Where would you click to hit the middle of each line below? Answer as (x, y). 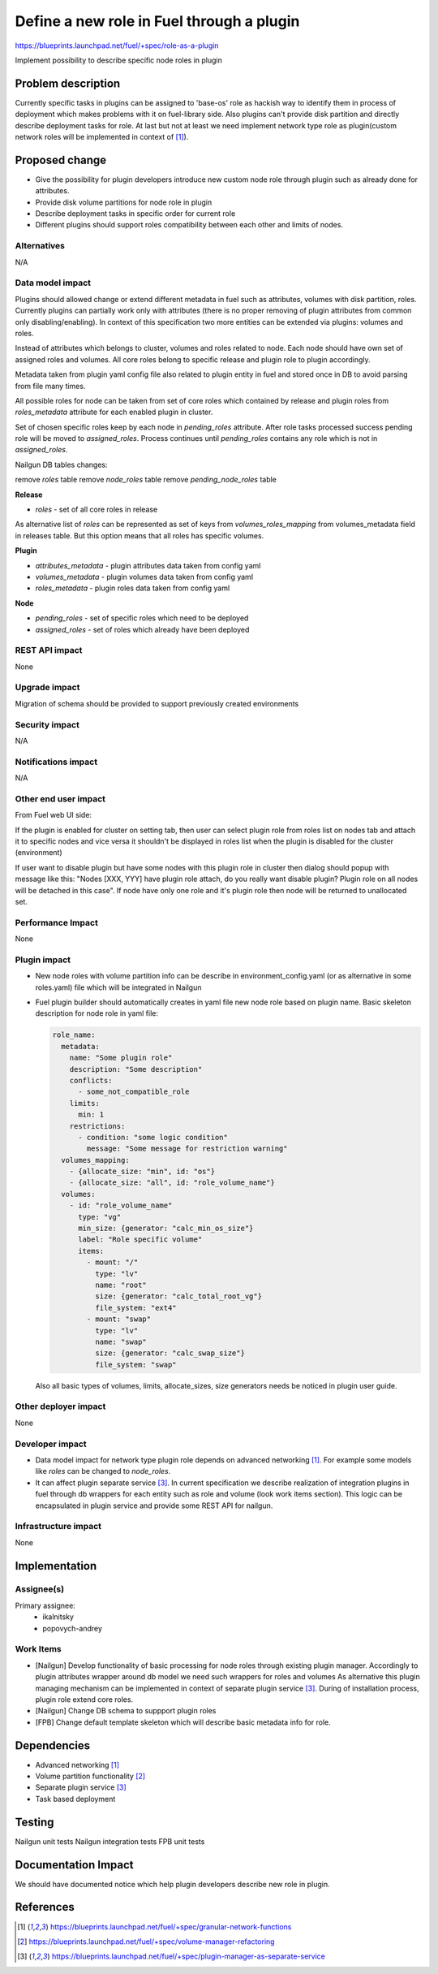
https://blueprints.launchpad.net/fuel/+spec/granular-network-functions (171, 1926)
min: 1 (91, 1115)
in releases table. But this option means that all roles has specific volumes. (140, 535)
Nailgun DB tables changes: (62, 464)
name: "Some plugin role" (121, 1058)
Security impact (47, 724)
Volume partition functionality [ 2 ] (90, 1776)
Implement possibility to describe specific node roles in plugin (119, 60)
